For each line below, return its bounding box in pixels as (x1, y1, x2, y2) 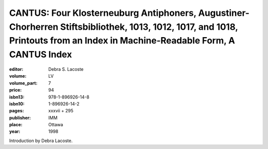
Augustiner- (198, 7, 250, 18)
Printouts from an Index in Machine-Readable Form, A (9, 35, 235, 47)
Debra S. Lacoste (48, 66, 84, 72)
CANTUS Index (9, 49, 72, 60)
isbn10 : (9, 100, 25, 106)
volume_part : (9, 80, 38, 86)
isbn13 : (9, 94, 25, 100)
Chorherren (9, 21, 59, 32)
